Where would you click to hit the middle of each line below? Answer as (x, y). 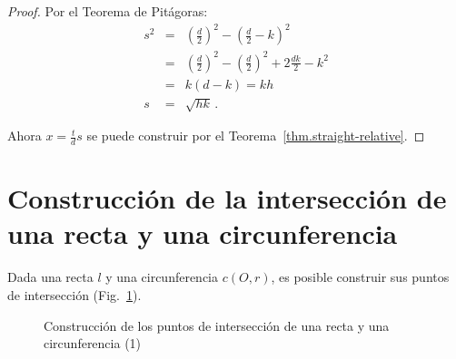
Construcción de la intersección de (227, 198)
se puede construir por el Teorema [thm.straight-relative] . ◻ (256, 136)
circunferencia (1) (93, 343)
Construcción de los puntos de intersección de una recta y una (217, 325)
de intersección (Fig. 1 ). (74, 295)
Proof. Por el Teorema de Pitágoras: (108, 11)
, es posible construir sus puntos (360, 277)
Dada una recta (50, 277)
